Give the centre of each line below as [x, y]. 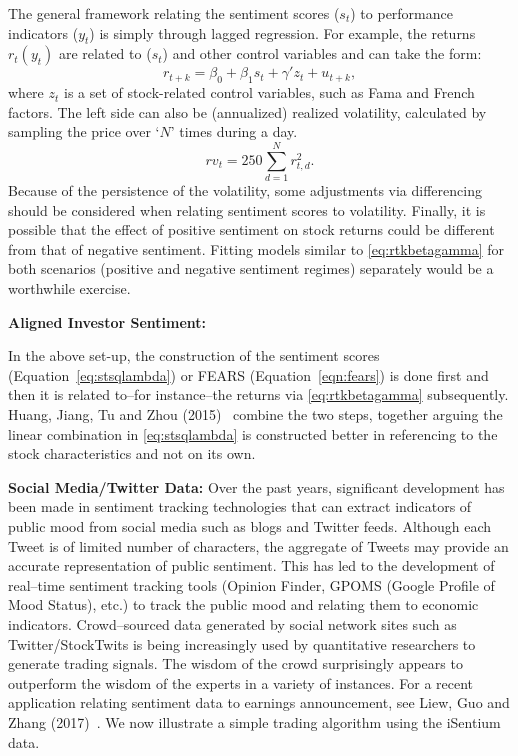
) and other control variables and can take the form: [322, 53]
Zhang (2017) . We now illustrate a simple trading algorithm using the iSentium [254, 721]
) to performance [401, 13]
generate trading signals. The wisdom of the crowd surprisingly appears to [235, 663]
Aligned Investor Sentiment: [107, 321]
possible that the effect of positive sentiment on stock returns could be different [251, 229]
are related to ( [105, 53]
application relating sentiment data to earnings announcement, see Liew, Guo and [259, 702]
